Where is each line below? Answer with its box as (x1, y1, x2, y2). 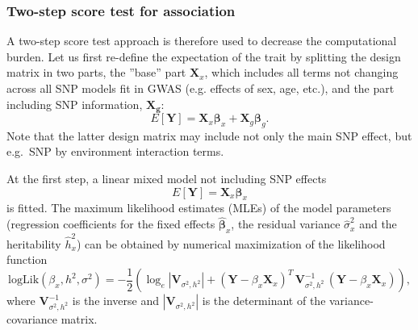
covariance (6, 310, 58, 327)
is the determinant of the (202, 292, 326, 309)
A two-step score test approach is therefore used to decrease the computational (6, 32, 397, 49)
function (6, 251, 48, 268)
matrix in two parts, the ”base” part (6, 64, 186, 81)
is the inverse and (72, 292, 159, 309)
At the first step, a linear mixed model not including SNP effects (6, 170, 327, 187)
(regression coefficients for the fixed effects (6, 215, 215, 232)
